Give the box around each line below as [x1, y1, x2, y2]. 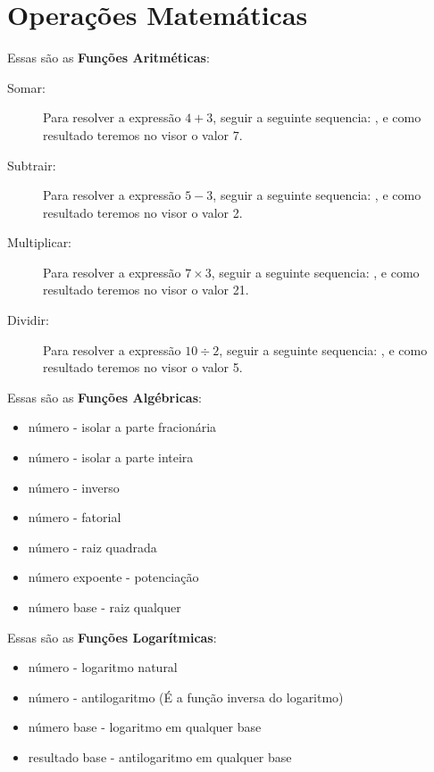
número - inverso [28, 477, 120, 496]
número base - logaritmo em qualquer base [28, 718, 262, 736]
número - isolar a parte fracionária [28, 418, 217, 436]
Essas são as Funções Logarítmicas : [7, 627, 217, 646]
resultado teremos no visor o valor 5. [43, 358, 243, 377]
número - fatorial [28, 508, 121, 527]
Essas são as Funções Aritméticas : [7, 48, 210, 67]
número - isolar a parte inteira [28, 448, 194, 467]
